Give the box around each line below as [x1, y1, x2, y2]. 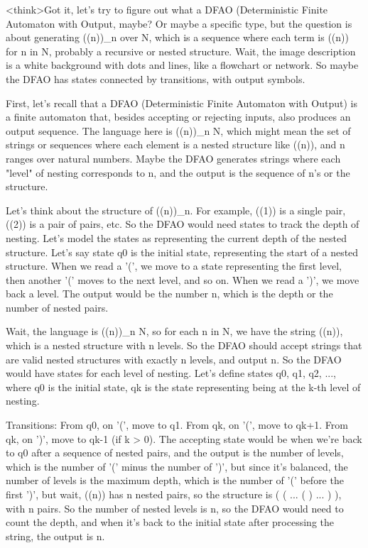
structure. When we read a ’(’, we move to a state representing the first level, [6, 258, 342, 273]
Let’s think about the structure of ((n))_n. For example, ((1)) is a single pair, [6, 202, 346, 217]
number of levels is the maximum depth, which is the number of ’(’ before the [6, 473, 344, 488]
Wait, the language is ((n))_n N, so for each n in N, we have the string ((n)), [6, 324, 343, 339]
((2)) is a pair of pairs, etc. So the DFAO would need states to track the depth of [6, 217, 359, 231]
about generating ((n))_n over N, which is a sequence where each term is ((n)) [6, 30, 349, 45]
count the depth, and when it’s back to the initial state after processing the [6, 515, 334, 530]
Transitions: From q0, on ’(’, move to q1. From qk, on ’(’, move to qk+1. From [6, 417, 348, 432]
